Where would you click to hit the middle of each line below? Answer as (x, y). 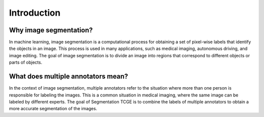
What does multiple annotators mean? (68, 77)
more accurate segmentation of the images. (53, 109)
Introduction (35, 13)
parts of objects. (26, 62)
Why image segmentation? (51, 30)
